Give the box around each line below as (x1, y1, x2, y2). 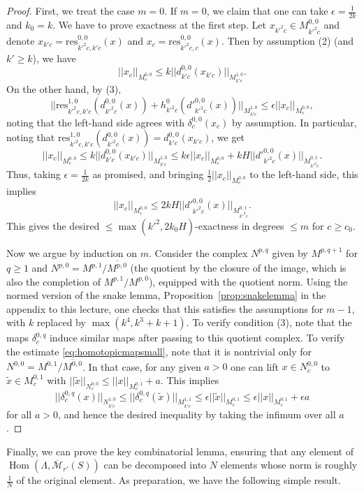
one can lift (231, 359, 279, 374)
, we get (211, 130, 245, 145)
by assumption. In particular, (231, 115, 357, 129)
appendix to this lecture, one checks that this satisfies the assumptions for (6, 301, 323, 316)
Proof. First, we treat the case (6, 3, 135, 17)
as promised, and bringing (92, 167, 204, 182)
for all (6, 406, 32, 421)
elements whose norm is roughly (220, 457, 358, 472)
